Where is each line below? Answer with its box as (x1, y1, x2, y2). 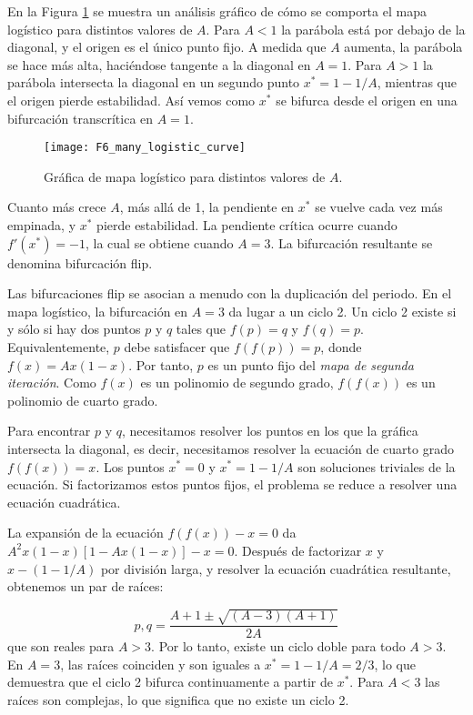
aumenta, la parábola (344, 37, 463, 56)
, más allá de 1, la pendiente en (119, 197, 295, 217)
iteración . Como (7, 373, 96, 392)
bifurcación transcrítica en (7, 108, 154, 127)
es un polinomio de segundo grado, (140, 373, 334, 392)
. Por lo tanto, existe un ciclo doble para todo (151, 637, 406, 656)
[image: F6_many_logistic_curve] (44, 141, 246, 155)
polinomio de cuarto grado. (7, 390, 158, 409)
